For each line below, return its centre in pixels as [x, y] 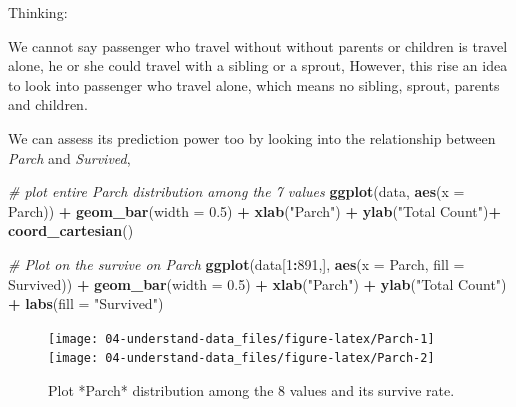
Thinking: [38, 12]
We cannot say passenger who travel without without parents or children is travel [258, 45]
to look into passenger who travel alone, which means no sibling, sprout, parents [254, 84]
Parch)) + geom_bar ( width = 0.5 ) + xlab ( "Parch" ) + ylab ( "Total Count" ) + [254, 210]
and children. [48, 104]
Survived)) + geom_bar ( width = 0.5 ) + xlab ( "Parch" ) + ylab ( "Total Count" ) [257, 283]
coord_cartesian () [71, 230]
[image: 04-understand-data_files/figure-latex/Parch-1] [241, 338]
